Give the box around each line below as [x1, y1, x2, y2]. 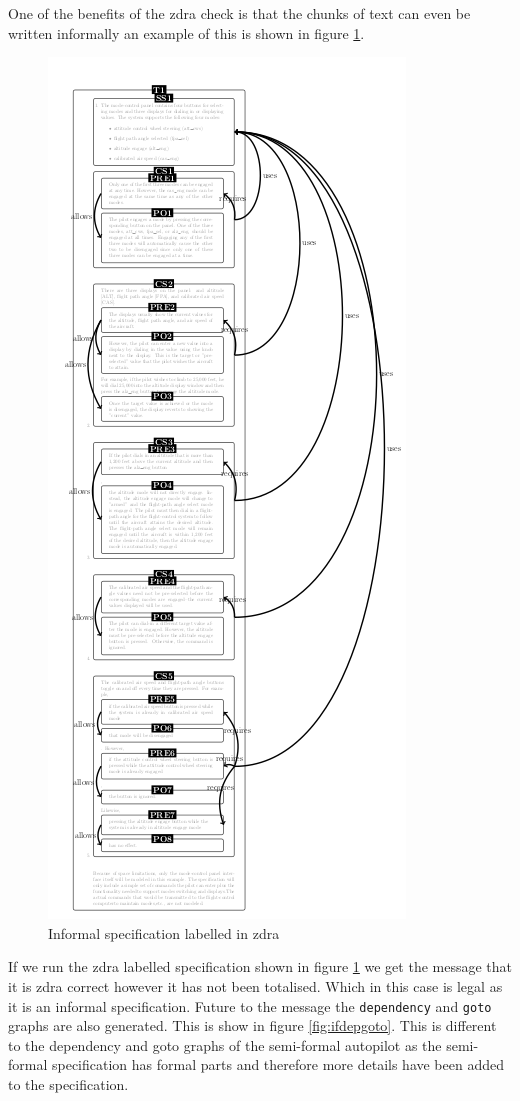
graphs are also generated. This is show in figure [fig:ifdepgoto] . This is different [8, 1015, 497, 1036]
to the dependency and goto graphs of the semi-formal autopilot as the [8, 1034, 442, 1055]
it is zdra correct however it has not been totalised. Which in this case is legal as [8, 975, 503, 996]
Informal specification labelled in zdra [48, 922, 280, 943]
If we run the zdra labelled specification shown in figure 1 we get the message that [8, 956, 513, 977]
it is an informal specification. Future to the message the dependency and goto [8, 995, 492, 1016]
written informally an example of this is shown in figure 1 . [8, 22, 365, 43]
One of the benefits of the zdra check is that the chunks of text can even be [8, 3, 471, 23]
